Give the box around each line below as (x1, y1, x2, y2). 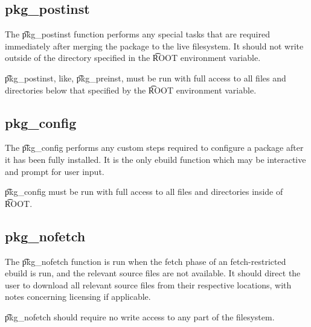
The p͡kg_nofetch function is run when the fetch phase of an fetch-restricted (5, 255, 286, 267)
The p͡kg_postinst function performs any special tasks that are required (5, 28, 270, 40)
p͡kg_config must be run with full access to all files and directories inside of (5, 185, 283, 198)
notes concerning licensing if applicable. (5, 290, 151, 303)
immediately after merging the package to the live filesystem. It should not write (5, 39, 304, 52)
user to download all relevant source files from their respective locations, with (5, 278, 292, 291)
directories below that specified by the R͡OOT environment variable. (5, 83, 257, 96)
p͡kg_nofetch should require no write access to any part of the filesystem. (5, 310, 275, 323)
